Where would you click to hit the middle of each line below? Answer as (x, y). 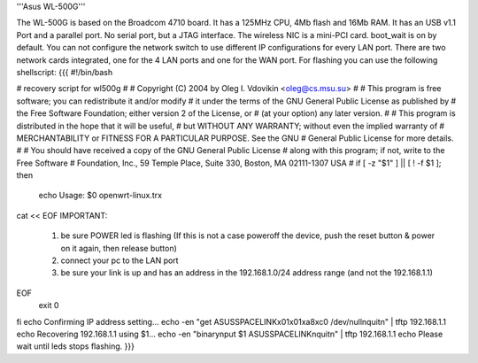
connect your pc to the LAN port (119, 260)
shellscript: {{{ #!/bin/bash (65, 72)
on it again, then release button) (119, 248)
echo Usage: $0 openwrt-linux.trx (100, 196)
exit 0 (49, 305)
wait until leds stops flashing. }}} (75, 346)
